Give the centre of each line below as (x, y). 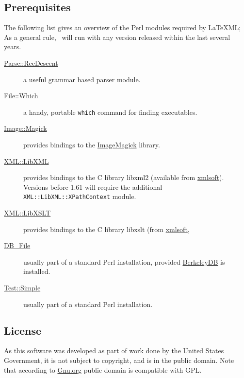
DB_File (17, 245)
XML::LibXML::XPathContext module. (80, 196)
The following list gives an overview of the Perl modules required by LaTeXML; (122, 27)
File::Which (21, 96)
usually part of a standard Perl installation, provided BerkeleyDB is (124, 261)
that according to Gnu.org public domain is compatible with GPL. (103, 369)
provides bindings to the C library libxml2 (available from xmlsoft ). (124, 177)
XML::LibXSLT (27, 213)
